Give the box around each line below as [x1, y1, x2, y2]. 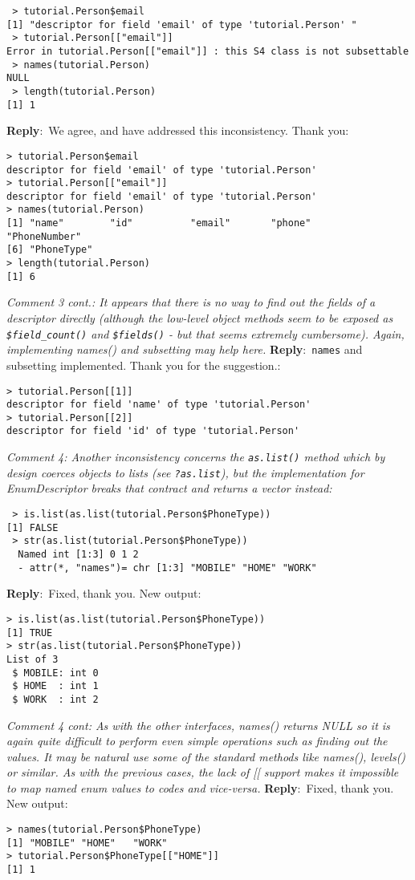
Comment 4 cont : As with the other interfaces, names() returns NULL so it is [6, 716, 390, 733]
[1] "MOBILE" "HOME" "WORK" [6, 837, 168, 849]
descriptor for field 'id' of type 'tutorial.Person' [6, 425, 300, 437]
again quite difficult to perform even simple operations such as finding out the [6, 732, 388, 749]
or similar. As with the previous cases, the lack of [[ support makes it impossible [6, 764, 399, 781]
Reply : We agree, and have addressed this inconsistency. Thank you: [6, 122, 349, 139]
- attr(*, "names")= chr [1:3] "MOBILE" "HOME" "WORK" [18, 562, 317, 574]
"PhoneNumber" [6, 230, 82, 242]
